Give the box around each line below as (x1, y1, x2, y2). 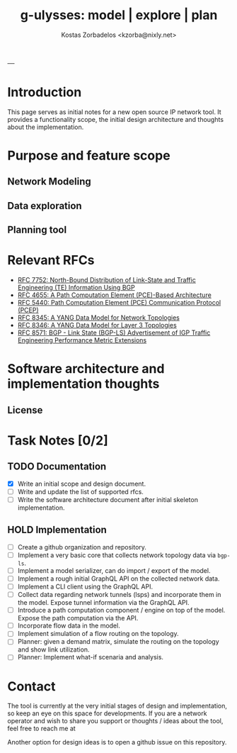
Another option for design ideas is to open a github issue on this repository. (7, 738, 227, 747)
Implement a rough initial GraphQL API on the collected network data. (17, 574, 220, 583)
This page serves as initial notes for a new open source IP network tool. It (7, 107, 221, 116)
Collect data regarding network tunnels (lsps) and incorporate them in (17, 591, 221, 599)
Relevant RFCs (7, 252, 95, 269)
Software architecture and (7, 361, 165, 377)
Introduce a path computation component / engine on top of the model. (17, 606, 226, 615)
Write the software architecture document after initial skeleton (17, 495, 198, 503)
